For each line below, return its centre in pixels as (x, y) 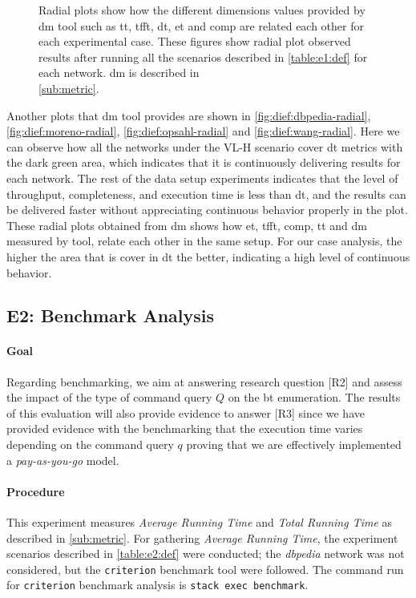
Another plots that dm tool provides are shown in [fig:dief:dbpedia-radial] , (189, 115)
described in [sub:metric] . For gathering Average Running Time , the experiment (202, 537)
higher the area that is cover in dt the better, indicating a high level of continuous (208, 256)
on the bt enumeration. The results (314, 397)
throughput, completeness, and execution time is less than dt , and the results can (206, 194)
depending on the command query (90, 444)
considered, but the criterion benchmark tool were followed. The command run (205, 569)
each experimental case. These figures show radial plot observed (195, 41)
